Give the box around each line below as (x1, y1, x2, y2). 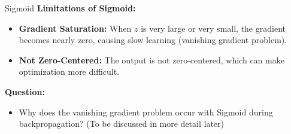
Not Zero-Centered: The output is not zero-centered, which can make (19, 53, 284, 66)
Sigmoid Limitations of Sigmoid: (5, 2, 136, 14)
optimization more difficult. (19, 65, 120, 78)
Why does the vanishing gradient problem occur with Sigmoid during (19, 105, 273, 118)
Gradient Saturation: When (19, 22, 132, 34)
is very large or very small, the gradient (141, 22, 286, 34)
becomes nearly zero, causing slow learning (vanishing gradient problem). (19, 33, 287, 46)
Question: (5, 85, 45, 98)
